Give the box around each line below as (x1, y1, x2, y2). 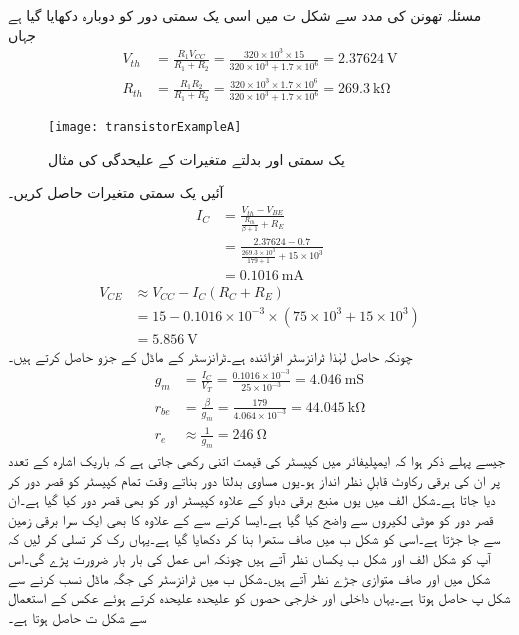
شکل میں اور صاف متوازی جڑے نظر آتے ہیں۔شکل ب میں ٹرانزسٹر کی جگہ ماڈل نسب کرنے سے (8, 567, 491, 588)
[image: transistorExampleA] (48, 120, 242, 135)
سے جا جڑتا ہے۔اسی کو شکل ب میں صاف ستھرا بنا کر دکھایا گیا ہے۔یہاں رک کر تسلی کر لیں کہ (8, 528, 501, 549)
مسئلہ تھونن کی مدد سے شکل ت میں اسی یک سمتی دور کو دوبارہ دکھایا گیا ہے (8, 5, 482, 25)
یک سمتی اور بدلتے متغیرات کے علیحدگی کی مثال (48, 148, 345, 169)
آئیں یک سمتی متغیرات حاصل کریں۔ (8, 182, 224, 203)
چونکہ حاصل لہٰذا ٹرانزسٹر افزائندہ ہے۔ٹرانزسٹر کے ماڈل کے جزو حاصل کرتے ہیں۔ (8, 345, 413, 366)
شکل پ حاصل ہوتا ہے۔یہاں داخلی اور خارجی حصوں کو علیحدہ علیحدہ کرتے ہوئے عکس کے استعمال (8, 587, 511, 608)
